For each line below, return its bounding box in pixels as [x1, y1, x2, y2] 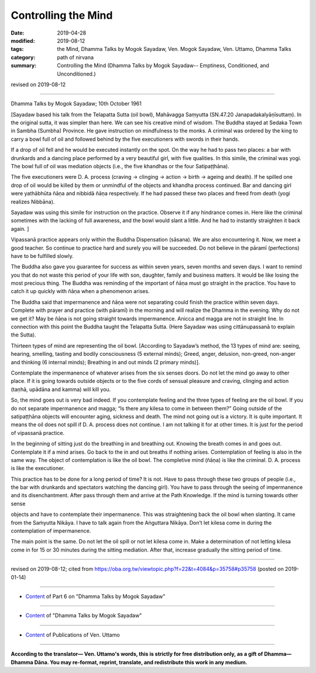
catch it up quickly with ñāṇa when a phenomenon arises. [11, 288, 150, 295]
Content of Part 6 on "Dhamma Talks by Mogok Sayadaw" [25, 593, 166, 600]
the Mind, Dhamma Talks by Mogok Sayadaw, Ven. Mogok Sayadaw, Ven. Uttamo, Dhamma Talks [57, 46, 292, 53]
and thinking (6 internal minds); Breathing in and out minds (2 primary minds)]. [11, 358, 200, 366]
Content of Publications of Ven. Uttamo [25, 631, 120, 638]
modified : [11, 37, 35, 44]
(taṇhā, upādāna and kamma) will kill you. [11, 386, 111, 393]
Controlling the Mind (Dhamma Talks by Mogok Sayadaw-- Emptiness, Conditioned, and [57, 62, 269, 69]
